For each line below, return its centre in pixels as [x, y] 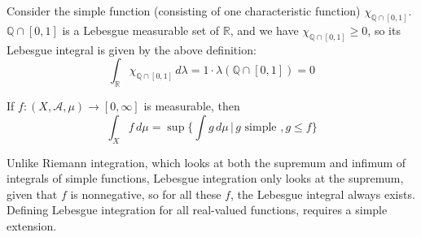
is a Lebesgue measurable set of [141, 30]
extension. [32, 225]
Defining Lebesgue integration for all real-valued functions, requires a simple [197, 210]
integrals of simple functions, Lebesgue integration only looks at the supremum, [205, 178]
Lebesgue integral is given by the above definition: [132, 49]
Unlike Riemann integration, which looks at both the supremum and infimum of [206, 162]
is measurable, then [192, 106]
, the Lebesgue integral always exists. [322, 194]
